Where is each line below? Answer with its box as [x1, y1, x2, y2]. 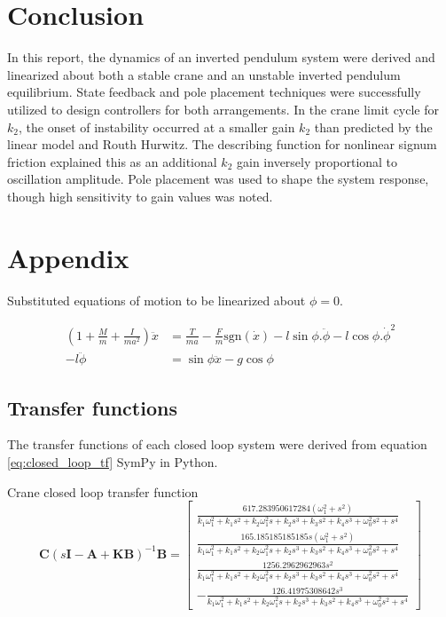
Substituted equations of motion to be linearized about [7, 290, 306, 309]
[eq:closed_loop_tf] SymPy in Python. [7, 452, 218, 471]
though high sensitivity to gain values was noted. [7, 186, 273, 205]
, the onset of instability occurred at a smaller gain [18, 117, 295, 136]
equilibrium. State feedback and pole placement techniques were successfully [7, 83, 421, 101]
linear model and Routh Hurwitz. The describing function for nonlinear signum [7, 135, 437, 154]
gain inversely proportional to [237, 152, 398, 170]
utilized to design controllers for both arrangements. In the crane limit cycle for [7, 99, 440, 118]
